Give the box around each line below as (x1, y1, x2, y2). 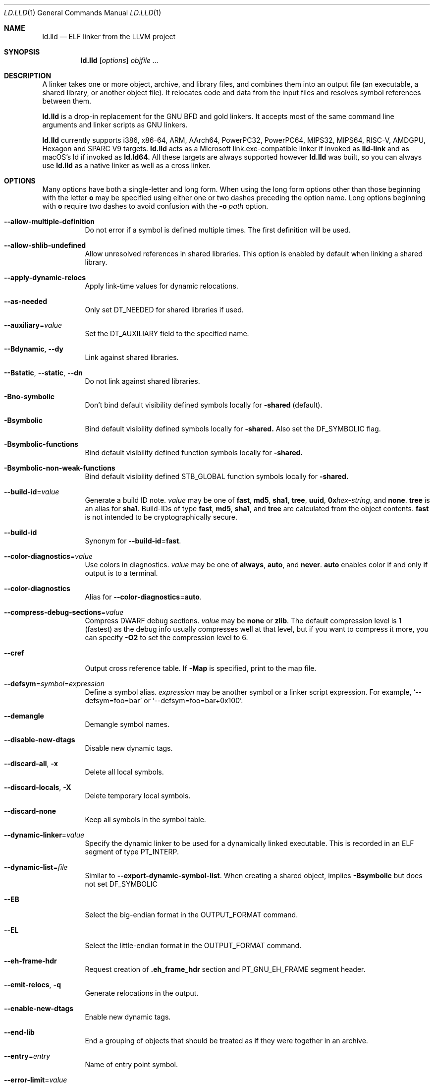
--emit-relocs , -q (4, 980, 61, 989)
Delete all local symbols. (85, 768, 164, 776)
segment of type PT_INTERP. (85, 847, 179, 856)
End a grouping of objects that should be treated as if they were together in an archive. (85, 1036, 368, 1045)
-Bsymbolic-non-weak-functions (4, 464, 115, 472)
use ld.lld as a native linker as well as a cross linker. (42, 161, 211, 170)
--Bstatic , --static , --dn (4, 368, 83, 377)
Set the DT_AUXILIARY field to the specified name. (85, 329, 249, 338)
